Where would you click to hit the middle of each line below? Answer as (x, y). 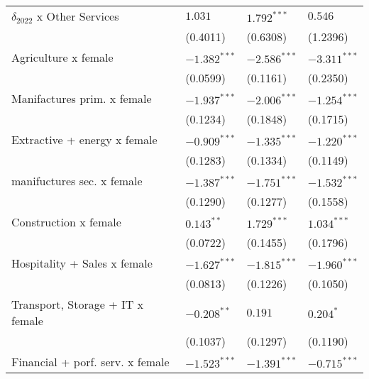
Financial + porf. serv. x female (90, 362)
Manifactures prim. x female (82, 98)
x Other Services (78, 16)
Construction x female (66, 222)
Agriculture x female (62, 57)
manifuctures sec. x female (77, 181)
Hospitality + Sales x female (82, 263)
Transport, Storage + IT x (78, 304)
